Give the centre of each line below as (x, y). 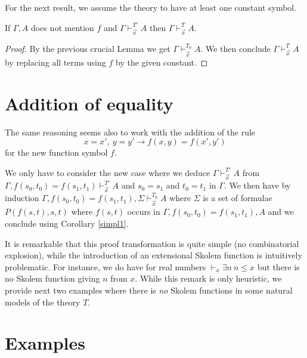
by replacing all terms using (55, 62)
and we (281, 212)
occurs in (144, 212)
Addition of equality (89, 103)
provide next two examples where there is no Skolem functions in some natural (149, 290)
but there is (278, 266)
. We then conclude (235, 48)
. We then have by (257, 185)
